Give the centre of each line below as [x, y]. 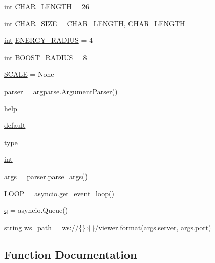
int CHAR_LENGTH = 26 [47, 6]
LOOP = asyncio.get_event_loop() [59, 193]
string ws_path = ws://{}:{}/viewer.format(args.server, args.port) [108, 227]
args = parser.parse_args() [46, 176]
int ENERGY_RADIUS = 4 [48, 40]
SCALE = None [29, 74]
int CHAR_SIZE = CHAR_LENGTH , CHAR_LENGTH [95, 23]
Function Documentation [71, 254]
